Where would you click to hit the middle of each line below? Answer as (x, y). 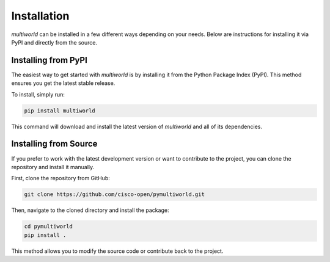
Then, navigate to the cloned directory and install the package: (90, 210)
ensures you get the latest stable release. (63, 83)
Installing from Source (54, 144)
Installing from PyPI (50, 60)
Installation (40, 16)
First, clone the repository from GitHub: (61, 178)
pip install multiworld (60, 111)
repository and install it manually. (53, 167)
